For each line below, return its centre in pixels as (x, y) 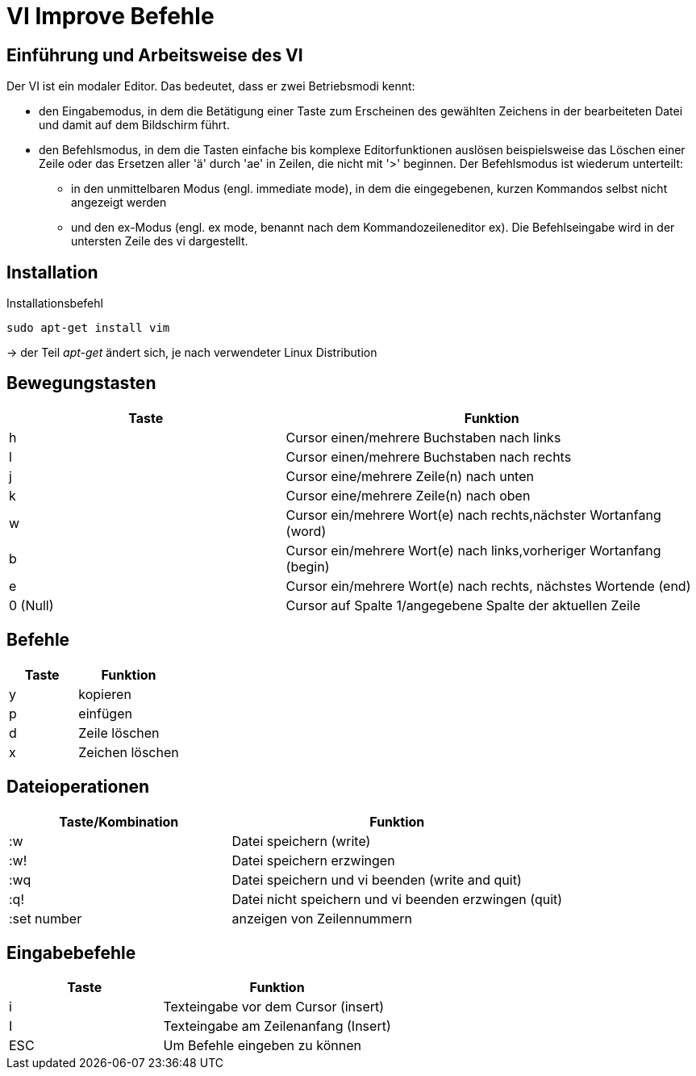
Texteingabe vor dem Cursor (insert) (274, 1007)
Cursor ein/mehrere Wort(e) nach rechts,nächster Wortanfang (473, 515)
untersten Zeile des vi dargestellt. (160, 241)
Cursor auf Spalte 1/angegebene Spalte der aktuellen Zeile (463, 605)
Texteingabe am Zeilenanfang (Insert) (277, 1026)
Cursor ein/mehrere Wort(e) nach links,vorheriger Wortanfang (473, 550)
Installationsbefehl (55, 304)
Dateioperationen (78, 787)
